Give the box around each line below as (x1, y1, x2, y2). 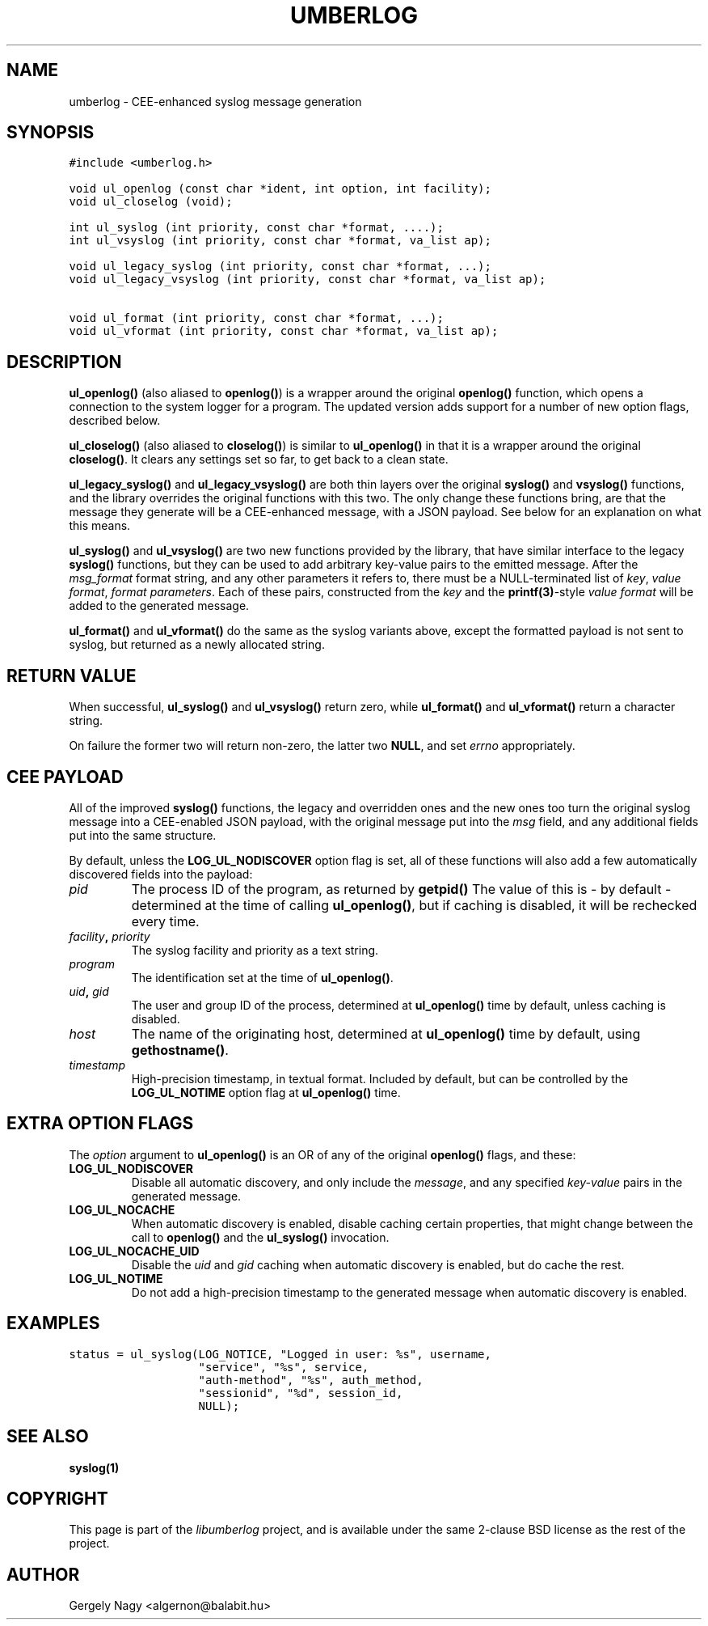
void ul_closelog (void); (69, 195, 233, 209)
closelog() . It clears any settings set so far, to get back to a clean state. (69, 452, 449, 467)
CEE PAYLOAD (6, 766, 124, 787)
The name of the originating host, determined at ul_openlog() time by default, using (131, 1025, 641, 1042)
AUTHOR (6, 1564, 80, 1585)
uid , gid (69, 984, 109, 998)
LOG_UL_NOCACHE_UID (69, 1243, 200, 1258)
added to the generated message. (69, 599, 250, 613)
